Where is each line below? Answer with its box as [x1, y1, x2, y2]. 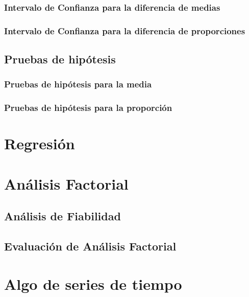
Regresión [4, 133, 75, 154]
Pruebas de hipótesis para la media [4, 78, 152, 90]
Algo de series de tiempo [4, 273, 182, 294]
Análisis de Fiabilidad [4, 208, 121, 224]
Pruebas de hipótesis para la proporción [4, 101, 172, 114]
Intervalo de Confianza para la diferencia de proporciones [4, 24, 245, 37]
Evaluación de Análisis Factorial [4, 238, 177, 254]
